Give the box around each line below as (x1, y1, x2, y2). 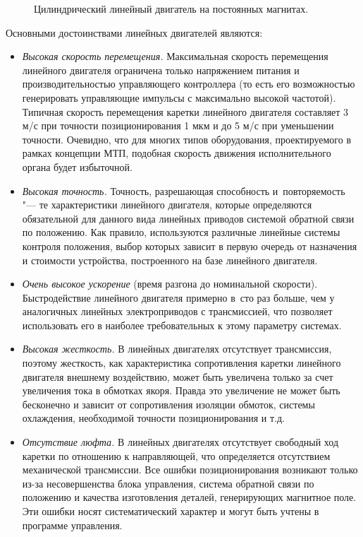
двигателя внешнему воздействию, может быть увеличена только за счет (22, 369, 333, 384)
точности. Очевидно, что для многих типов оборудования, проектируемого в (22, 131, 352, 146)
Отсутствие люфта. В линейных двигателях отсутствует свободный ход (22, 435, 339, 449)
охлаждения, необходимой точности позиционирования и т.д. (22, 411, 285, 425)
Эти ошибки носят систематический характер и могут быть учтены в (22, 504, 319, 518)
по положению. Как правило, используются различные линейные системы (22, 225, 340, 240)
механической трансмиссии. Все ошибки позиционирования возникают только (22, 462, 358, 477)
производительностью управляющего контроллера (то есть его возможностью (22, 76, 355, 91)
